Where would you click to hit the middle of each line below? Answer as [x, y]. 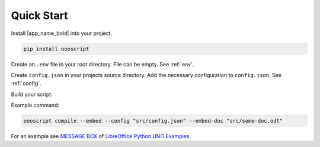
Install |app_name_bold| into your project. [62, 33]
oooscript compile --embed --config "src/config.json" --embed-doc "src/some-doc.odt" [153, 121]
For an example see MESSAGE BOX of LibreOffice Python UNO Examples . [101, 136]
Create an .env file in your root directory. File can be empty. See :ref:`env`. [103, 64]
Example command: [35, 105]
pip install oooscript [56, 49]
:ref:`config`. [26, 84]
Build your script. [32, 94]
